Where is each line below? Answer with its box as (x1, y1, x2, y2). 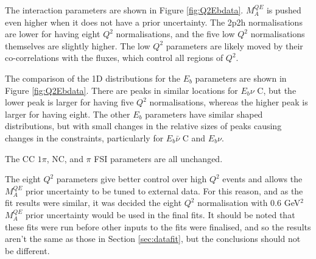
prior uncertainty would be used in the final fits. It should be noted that (26, 208, 295, 221)
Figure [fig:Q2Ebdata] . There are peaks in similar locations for (5, 83, 238, 96)
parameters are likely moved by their (166, 39, 303, 52)
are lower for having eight (5, 27, 100, 40)
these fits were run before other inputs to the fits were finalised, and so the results (5, 220, 311, 233)
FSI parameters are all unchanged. (94, 152, 223, 165)
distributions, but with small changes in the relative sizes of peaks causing (5, 119, 282, 132)
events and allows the (222, 172, 303, 185)
